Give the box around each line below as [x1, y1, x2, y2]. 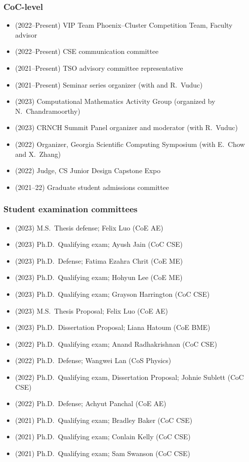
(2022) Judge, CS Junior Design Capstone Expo [15, 165, 161, 176]
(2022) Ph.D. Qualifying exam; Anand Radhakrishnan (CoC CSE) [15, 338, 217, 349]
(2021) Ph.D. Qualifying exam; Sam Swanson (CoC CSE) [15, 448, 190, 458]
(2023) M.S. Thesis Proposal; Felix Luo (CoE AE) [15, 305, 168, 316]
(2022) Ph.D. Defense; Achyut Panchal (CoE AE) [15, 398, 166, 409]
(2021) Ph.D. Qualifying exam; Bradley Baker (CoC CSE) [15, 415, 193, 425]
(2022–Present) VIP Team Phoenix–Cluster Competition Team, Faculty [15, 20, 233, 30]
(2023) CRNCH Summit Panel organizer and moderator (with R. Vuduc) [15, 122, 238, 133]
